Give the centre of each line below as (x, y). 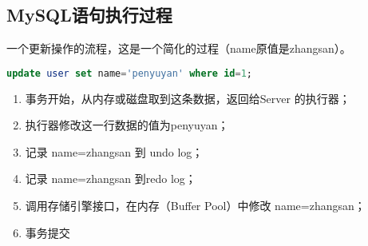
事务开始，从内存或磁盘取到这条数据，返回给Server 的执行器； (188, 98)
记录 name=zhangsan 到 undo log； (114, 151)
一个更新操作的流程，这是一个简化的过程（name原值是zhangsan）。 (179, 48)
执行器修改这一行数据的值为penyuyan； (127, 125)
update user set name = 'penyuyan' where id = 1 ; (129, 73)
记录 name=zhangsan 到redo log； (111, 179)
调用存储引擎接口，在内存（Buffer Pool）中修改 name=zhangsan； (195, 206)
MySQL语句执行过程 (89, 15)
